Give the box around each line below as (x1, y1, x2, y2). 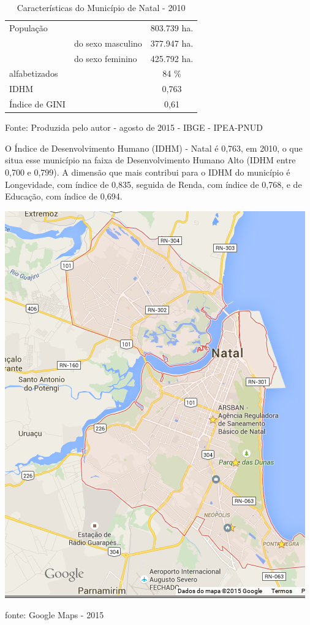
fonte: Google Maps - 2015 (5, 608, 104, 621)
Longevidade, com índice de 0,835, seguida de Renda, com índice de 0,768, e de (5, 177, 302, 190)
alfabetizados (9, 67, 58, 80)
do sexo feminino (74, 52, 137, 64)
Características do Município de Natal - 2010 (17, 1, 186, 14)
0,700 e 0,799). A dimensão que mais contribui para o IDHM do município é (5, 165, 290, 178)
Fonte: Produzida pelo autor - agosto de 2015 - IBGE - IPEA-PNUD (5, 121, 263, 134)
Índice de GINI (9, 98, 66, 111)
